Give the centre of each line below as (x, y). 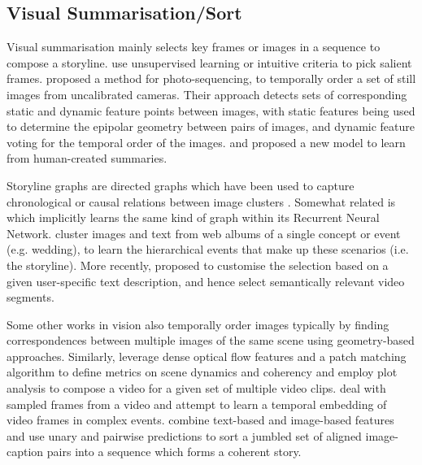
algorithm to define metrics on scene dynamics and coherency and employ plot (202, 372)
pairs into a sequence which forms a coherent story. (174, 452)
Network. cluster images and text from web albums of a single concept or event (204, 233)
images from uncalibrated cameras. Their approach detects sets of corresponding (207, 94)
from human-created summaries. (87, 158)
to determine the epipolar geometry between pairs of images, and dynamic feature (211, 126)
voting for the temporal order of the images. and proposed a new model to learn (206, 142)
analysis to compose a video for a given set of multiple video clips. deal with (196, 388)
